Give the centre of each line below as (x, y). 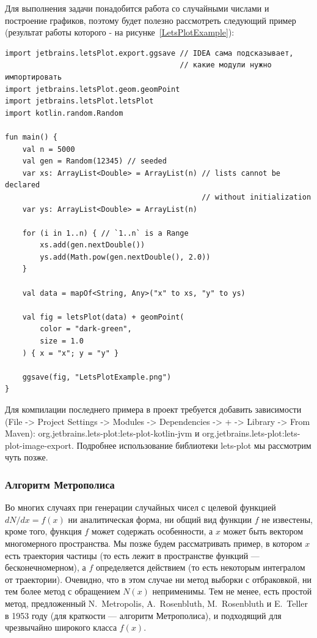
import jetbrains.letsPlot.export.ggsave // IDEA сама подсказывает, (149, 53)
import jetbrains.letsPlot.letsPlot (79, 101)
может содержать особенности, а (152, 531)
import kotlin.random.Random (64, 113)
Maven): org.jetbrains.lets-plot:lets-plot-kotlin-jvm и (102, 433)
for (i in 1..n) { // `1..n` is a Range (105, 233)
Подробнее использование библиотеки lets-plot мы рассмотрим (194, 445)
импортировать (34, 77)
